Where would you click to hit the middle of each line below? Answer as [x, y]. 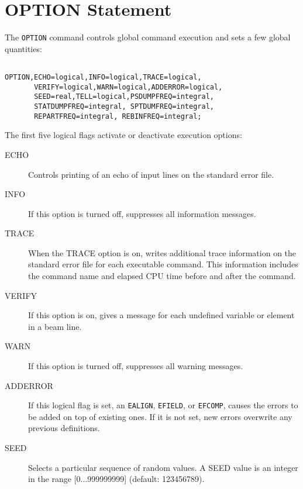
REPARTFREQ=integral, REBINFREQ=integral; [118, 116]
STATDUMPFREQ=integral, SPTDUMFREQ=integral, [124, 106]
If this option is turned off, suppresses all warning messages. [136, 366]
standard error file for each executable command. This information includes [163, 264]
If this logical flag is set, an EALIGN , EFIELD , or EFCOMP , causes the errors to [163, 405]
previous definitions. [64, 428]
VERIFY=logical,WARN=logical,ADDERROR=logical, [128, 87]
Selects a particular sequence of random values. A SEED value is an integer [163, 467]
